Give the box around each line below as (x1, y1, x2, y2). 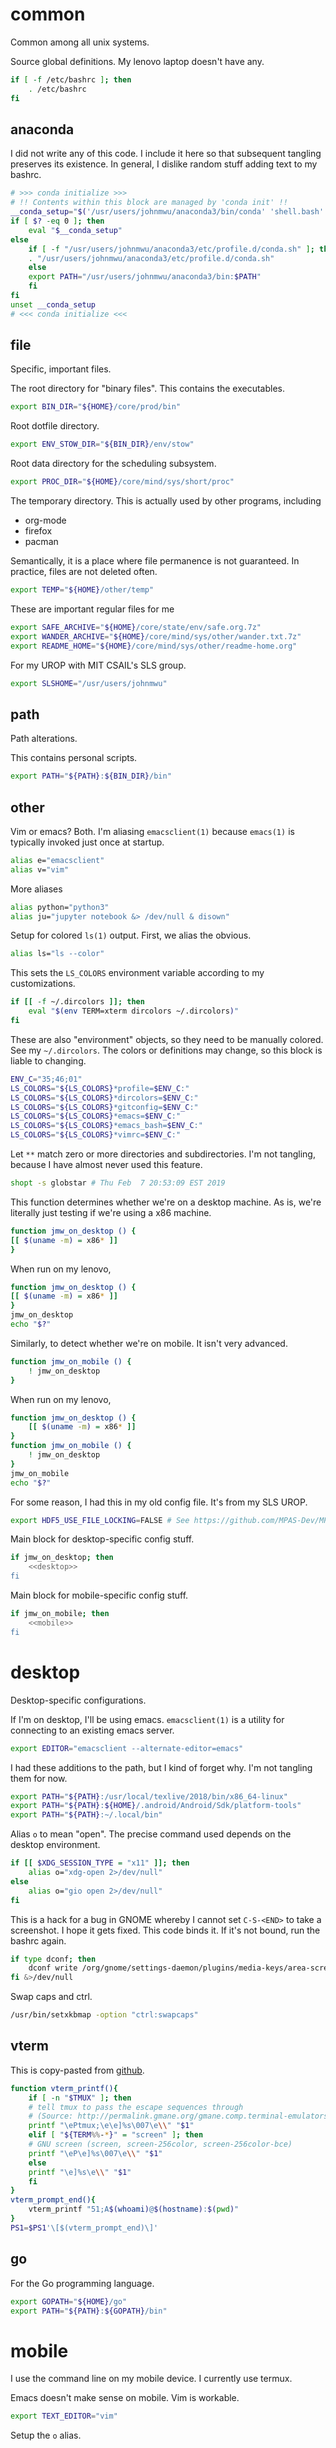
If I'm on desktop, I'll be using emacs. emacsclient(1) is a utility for (10, 1713, 285, 1725)
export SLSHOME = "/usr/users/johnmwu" (10, 678, 168, 688)
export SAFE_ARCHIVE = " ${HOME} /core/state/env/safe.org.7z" (10, 622, 262, 632)
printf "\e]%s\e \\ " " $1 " (28, 2167, 132, 2177)
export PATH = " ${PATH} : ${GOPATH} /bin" (10, 2306, 168, 2316)
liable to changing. (10, 1054, 87, 1067)
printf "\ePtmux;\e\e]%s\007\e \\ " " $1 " (28, 2121, 195, 2131)
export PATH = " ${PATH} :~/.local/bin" (10, 1810, 163, 1820)
